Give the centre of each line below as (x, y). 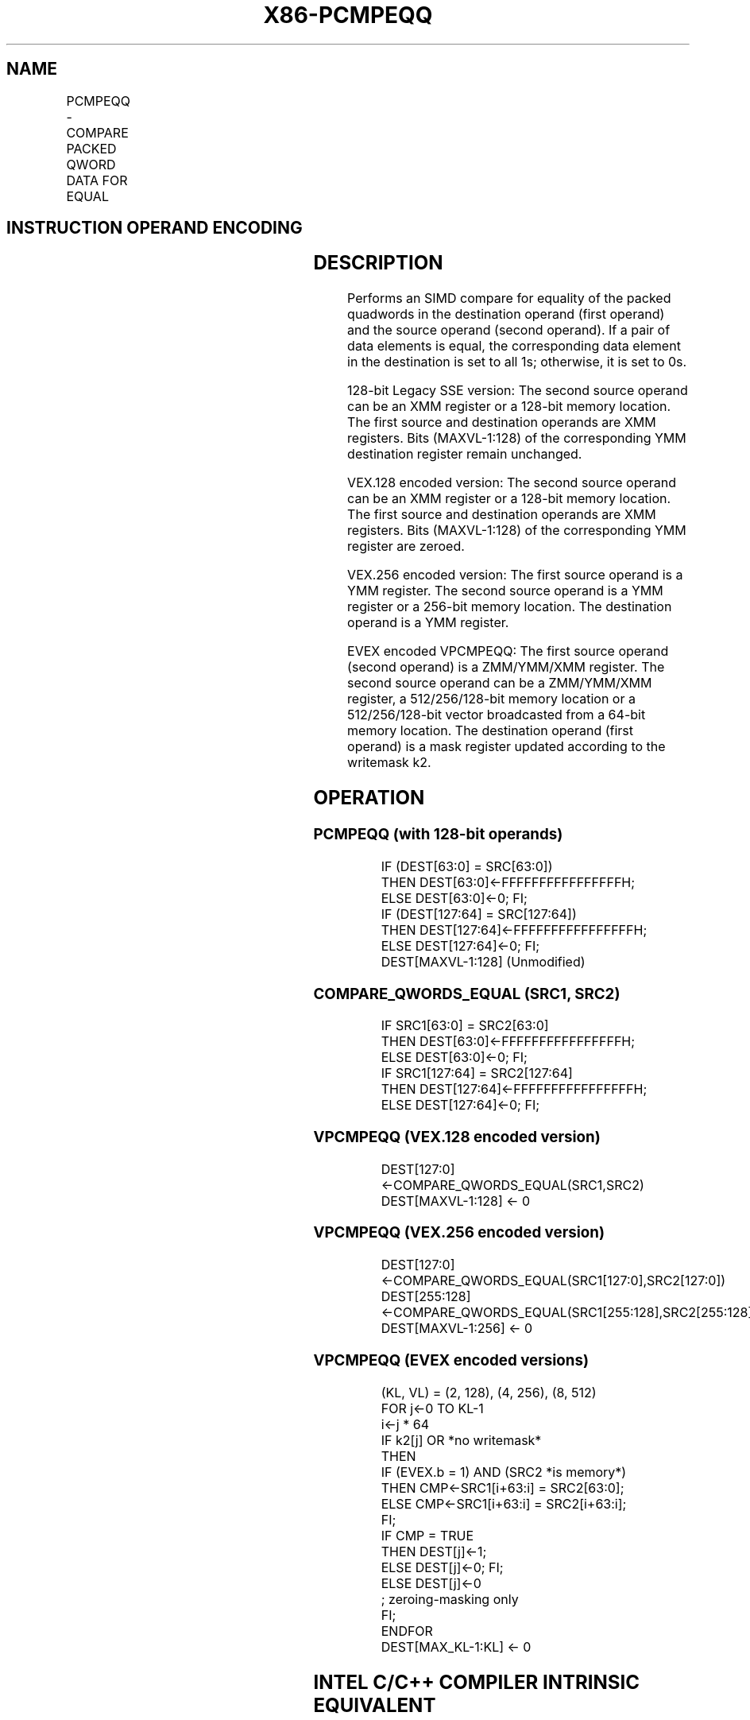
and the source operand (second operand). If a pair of (509, 330)
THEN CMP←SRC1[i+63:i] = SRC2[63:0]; (503, 1488)
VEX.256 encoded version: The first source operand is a (515, 575)
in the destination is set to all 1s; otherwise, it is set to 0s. (517, 362)
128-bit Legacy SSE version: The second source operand (518, 391)
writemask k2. (389, 763)
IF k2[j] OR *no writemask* (461, 1440)
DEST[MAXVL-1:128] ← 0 (456, 1201)
